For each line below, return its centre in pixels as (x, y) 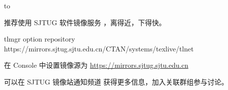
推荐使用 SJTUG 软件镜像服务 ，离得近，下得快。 (85, 22)
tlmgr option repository (40, 39)
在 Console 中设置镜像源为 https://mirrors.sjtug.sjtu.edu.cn (96, 65)
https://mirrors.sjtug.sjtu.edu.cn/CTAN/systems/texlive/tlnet (99, 48)
